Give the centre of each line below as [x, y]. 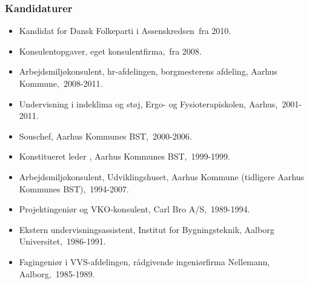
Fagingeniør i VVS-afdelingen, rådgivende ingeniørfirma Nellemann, [145, 261]
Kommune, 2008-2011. [61, 83]
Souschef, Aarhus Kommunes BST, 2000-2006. [105, 136]
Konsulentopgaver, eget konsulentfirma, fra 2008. [110, 51]
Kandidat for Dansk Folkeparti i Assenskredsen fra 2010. [125, 31]
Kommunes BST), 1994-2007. [74, 188]
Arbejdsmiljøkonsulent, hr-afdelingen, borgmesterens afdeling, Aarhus [148, 71]
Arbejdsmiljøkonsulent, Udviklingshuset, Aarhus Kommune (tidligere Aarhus [161, 176]
